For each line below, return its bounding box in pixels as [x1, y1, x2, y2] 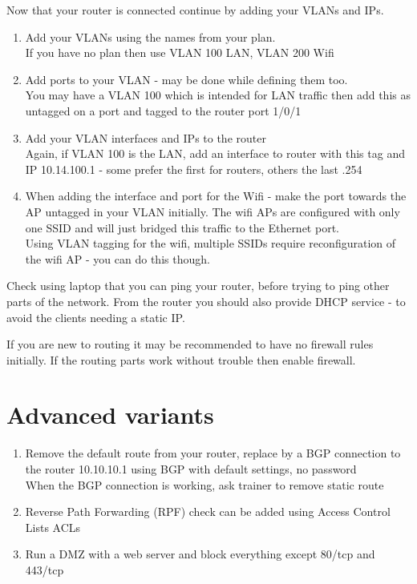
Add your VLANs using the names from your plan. [25, 28, 276, 45]
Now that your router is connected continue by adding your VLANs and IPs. [6, 2, 384, 18]
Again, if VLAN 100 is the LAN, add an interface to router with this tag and [25, 145, 405, 162]
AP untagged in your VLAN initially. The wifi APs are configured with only [25, 203, 400, 220]
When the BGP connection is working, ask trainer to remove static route [25, 476, 384, 493]
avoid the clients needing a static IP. [6, 308, 185, 325]
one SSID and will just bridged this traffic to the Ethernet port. [25, 219, 339, 236]
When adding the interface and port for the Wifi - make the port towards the [25, 187, 407, 204]
